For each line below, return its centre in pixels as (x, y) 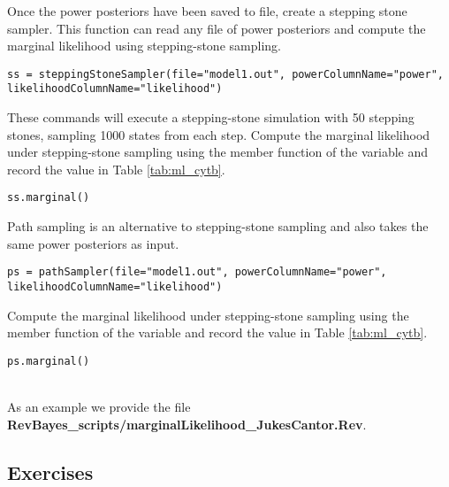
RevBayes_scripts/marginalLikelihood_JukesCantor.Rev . (187, 424)
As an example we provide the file (99, 407)
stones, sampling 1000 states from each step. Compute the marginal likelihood (219, 134)
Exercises (50, 472)
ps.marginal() (49, 361)
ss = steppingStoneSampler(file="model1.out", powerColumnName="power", (225, 74)
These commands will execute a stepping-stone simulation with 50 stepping (211, 117)
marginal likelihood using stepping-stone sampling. (144, 46)
